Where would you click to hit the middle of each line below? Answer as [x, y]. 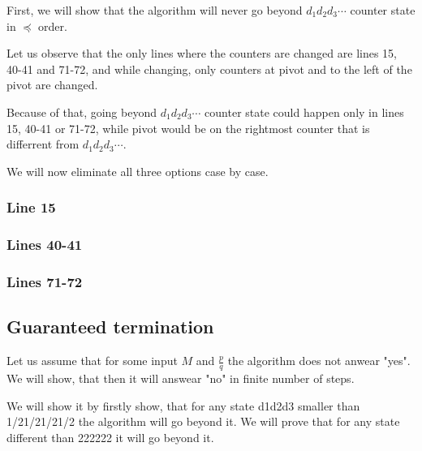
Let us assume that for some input [92, 361]
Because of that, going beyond [82, 112]
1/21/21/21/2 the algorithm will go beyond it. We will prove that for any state [203, 421]
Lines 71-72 [45, 281]
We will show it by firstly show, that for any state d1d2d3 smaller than [183, 405]
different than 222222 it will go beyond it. [110, 437]
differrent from [43, 144]
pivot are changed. [52, 85]
